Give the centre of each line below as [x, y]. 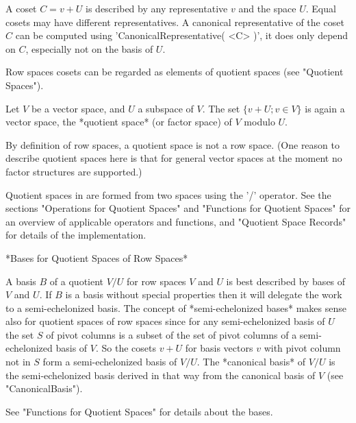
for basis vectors [219, 348]
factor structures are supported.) [74, 171]
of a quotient [77, 281]
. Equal [321, 8]
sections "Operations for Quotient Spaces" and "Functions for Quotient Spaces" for [178, 208]
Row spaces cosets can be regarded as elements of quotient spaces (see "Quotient [175, 72]
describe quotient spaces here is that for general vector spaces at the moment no [174, 158]
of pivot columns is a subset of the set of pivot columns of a [171, 334]
